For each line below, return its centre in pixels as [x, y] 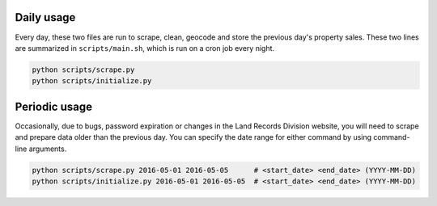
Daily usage [45, 17]
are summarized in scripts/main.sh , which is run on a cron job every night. [145, 48]
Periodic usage [54, 106]
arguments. [48, 149]
